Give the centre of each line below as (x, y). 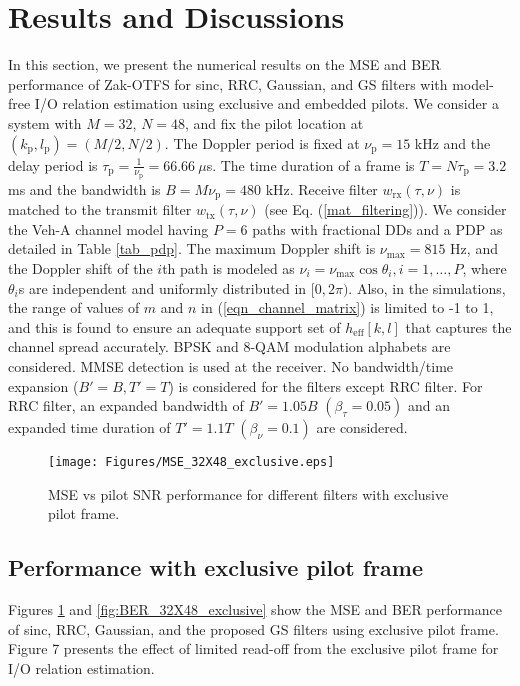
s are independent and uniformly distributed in (162, 287)
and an (429, 405)
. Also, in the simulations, (427, 287)
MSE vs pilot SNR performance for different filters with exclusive (248, 493)
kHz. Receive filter (321, 188)
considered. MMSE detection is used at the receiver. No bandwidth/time (231, 365)
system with (45, 122)
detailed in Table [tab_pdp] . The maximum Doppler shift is (192, 248)
